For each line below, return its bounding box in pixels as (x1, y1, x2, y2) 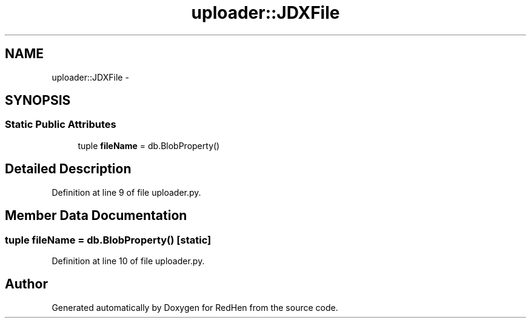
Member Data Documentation (5, 208, 187, 224)
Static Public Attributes (5, 118, 116, 131)
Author (5, 276, 48, 292)
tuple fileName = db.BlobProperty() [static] (5, 233, 212, 246)
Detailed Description (5, 161, 132, 177)
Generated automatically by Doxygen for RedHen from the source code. (52, 302, 338, 313)
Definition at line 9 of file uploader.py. (52, 187, 201, 198)
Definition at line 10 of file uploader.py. (52, 255, 205, 266)
